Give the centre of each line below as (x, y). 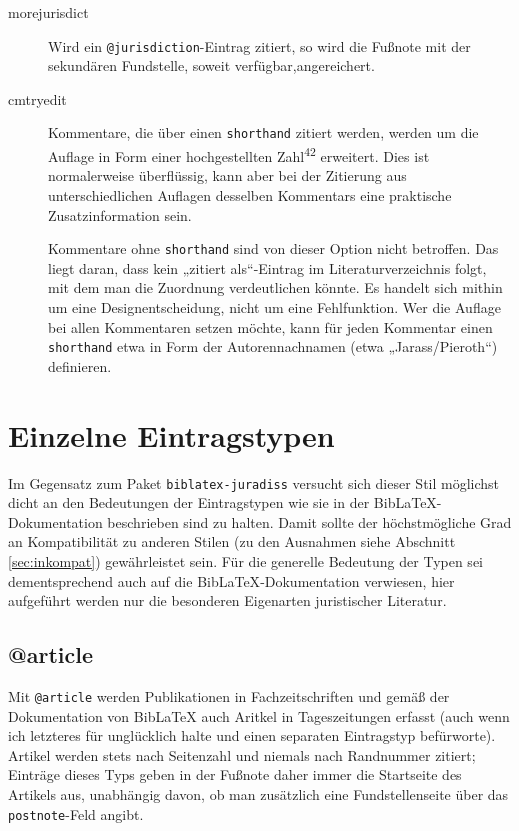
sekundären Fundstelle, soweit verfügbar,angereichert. (211, 65)
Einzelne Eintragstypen (171, 434)
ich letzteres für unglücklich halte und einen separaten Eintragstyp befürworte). (252, 735)
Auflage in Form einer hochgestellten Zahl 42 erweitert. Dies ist (239, 154)
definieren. (80, 365)
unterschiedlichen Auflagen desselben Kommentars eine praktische (250, 194)
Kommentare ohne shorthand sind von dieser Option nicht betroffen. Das (273, 248)
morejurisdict (48, 12)
